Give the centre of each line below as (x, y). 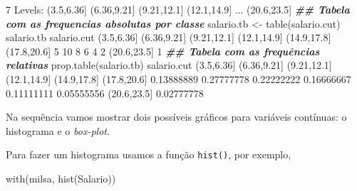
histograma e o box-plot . (58, 130)
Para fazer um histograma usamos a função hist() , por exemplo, (149, 154)
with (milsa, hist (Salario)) (61, 178)
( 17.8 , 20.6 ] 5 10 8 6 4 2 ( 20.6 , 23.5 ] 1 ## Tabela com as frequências (163, 51)
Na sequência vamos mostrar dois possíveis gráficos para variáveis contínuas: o (176, 117)
